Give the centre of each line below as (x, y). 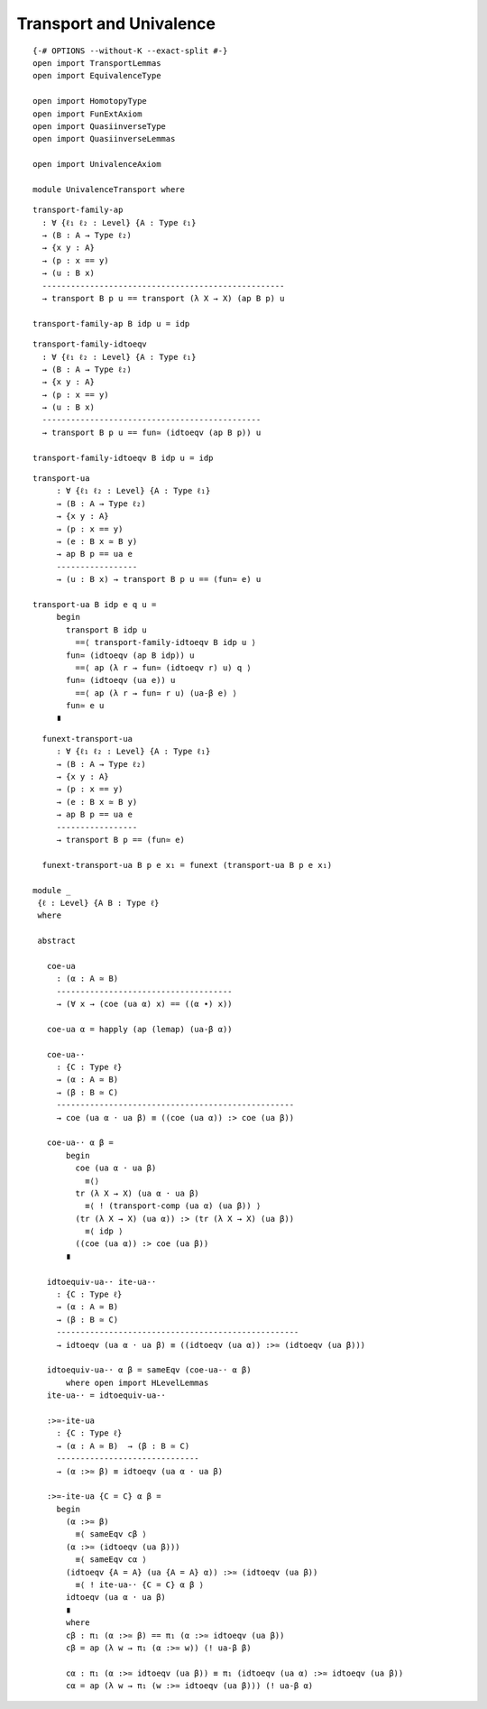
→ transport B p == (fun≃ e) (120, 840)
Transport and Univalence (116, 23)
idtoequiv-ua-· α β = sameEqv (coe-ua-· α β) (149, 1370)
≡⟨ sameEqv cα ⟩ (111, 1560)
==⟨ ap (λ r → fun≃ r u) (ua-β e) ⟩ (156, 693)
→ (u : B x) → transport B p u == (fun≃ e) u (159, 579)
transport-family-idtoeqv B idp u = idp (123, 457)
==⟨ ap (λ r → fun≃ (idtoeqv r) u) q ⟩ (163, 667)
